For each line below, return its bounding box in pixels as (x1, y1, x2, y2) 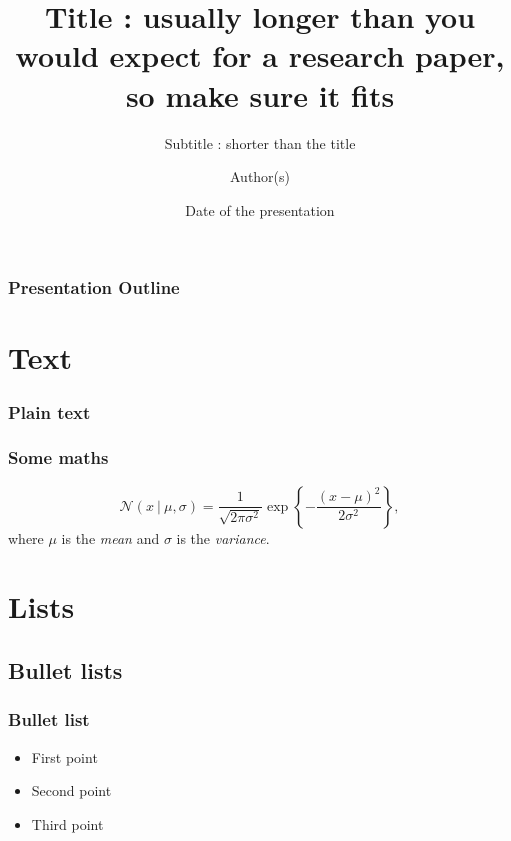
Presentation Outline (8, 275, 180, 300)
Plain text (8, 399, 91, 424)
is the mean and (61, 527, 160, 548)
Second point (31, 780, 112, 801)
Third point (31, 813, 104, 834)
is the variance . (176, 527, 270, 548)
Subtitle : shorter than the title (164, 132, 356, 153)
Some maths (8, 445, 109, 470)
